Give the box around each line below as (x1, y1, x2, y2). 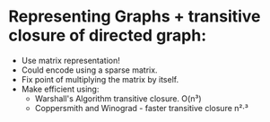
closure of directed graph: (8, 25, 207, 46)
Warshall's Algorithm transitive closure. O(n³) (34, 92, 203, 104)
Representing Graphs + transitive (8, 6, 261, 27)
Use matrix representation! (21, 55, 120, 65)
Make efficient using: (21, 83, 100, 94)
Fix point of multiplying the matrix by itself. (21, 74, 179, 84)
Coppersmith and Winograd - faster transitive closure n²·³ (34, 102, 248, 113)
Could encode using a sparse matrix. (21, 65, 158, 75)
